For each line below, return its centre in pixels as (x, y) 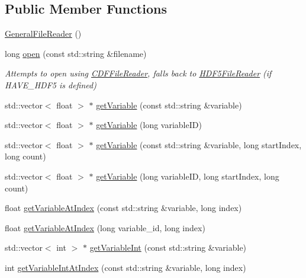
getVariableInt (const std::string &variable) (168, 247)
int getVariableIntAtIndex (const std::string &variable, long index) (125, 267)
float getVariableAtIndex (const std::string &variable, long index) (123, 208)
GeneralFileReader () (43, 33)
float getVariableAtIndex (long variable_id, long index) (105, 227)
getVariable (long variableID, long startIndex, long (188, 176)
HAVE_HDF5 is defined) (51, 84)
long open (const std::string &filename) (76, 53)
